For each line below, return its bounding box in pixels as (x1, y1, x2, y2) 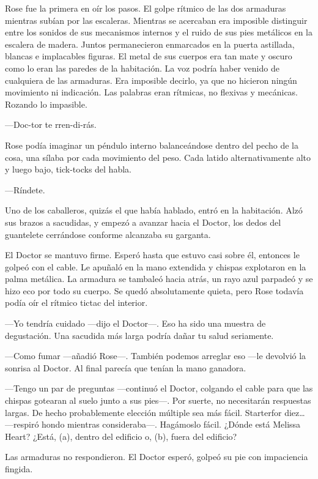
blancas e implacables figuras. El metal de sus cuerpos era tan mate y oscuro (5, 50, 292, 62)
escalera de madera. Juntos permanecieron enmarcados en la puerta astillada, (5, 37, 295, 50)
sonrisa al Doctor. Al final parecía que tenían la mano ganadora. (5, 361, 246, 374)
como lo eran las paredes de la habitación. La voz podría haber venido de (5, 61, 279, 74)
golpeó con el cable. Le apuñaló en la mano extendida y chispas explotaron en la (5, 260, 306, 273)
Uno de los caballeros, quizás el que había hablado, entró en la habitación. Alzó (5, 204, 303, 217)
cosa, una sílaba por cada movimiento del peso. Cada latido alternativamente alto (5, 150, 311, 163)
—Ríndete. (5, 183, 45, 196)
